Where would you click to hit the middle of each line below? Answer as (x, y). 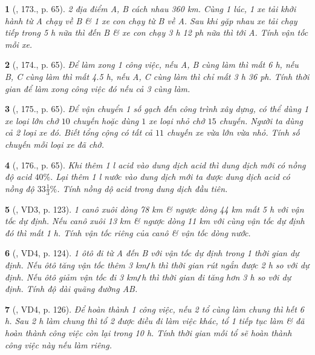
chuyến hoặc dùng (106, 120)
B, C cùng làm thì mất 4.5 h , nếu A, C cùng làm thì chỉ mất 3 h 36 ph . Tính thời (157, 76)
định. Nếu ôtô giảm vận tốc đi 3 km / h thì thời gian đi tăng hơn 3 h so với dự (148, 277)
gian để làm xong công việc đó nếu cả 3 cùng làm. (98, 88)
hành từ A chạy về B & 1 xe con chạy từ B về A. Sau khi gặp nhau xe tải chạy (151, 20)
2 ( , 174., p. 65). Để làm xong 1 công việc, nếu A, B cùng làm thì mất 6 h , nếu (152, 65)
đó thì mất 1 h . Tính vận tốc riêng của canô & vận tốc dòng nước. (128, 232)
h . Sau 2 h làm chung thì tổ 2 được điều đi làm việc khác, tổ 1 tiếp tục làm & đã (155, 321)
